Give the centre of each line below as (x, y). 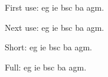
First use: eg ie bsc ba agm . (55, 7)
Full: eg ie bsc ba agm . (46, 67)
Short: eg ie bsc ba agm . (48, 47)
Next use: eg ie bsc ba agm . (55, 27)
